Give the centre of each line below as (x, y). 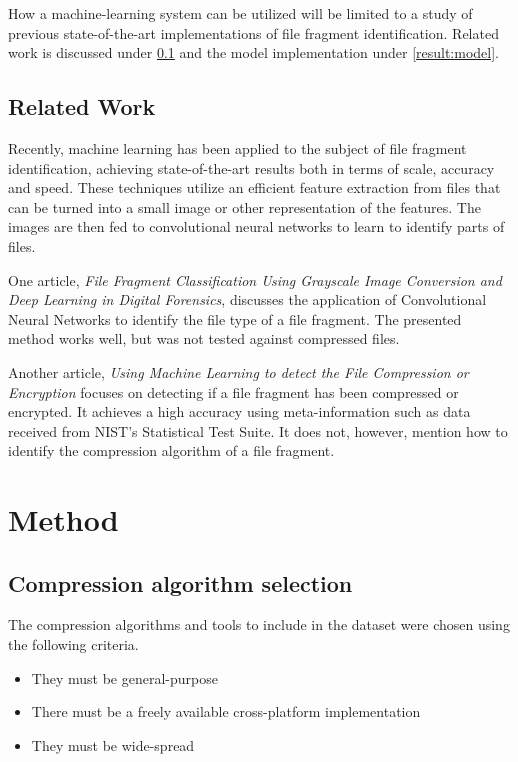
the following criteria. (73, 644)
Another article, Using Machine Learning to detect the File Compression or (238, 371)
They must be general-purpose (124, 677)
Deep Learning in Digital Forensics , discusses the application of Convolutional (247, 299)
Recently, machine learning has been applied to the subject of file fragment (237, 147)
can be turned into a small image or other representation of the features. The (244, 206)
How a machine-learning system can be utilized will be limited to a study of (240, 13)
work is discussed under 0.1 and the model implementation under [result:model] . (253, 52)
